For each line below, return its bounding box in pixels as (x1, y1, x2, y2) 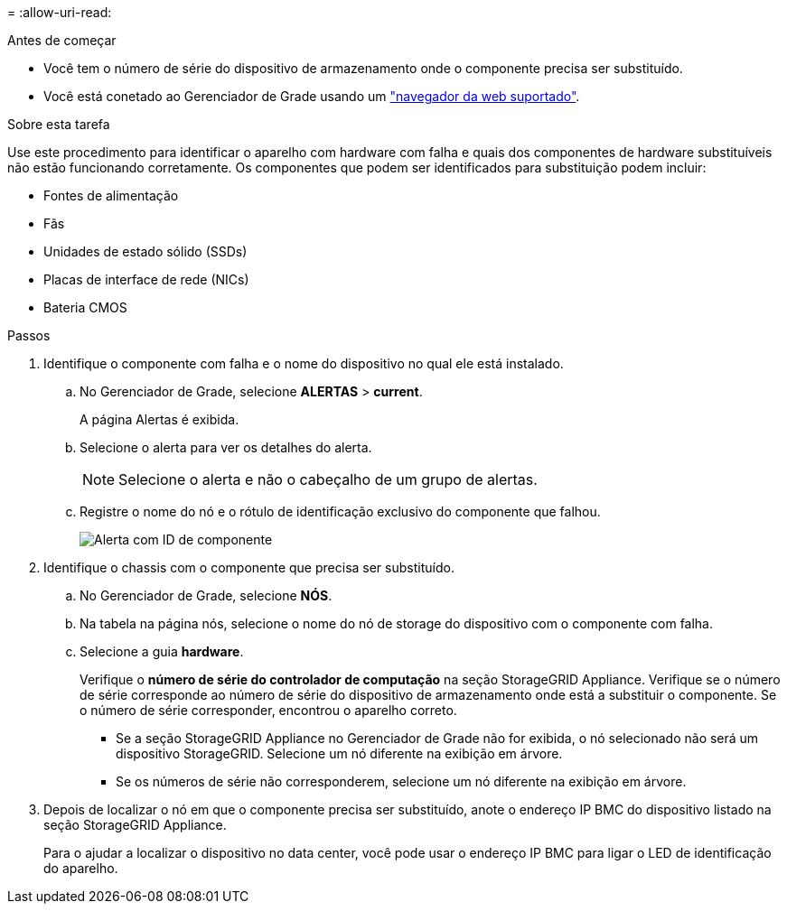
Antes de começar (7, 33, 117, 48)
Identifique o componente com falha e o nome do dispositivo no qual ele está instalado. (43, 356, 564, 371)
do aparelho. (43, 860, 118, 876)
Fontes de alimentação (43, 188, 179, 203)
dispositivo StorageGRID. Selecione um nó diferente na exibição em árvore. (116, 746, 563, 761)
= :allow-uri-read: (7, 5, 112, 20)
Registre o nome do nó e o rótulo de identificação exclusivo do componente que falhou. (80, 504, 601, 519)
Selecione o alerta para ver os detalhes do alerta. (80, 440, 372, 455)
